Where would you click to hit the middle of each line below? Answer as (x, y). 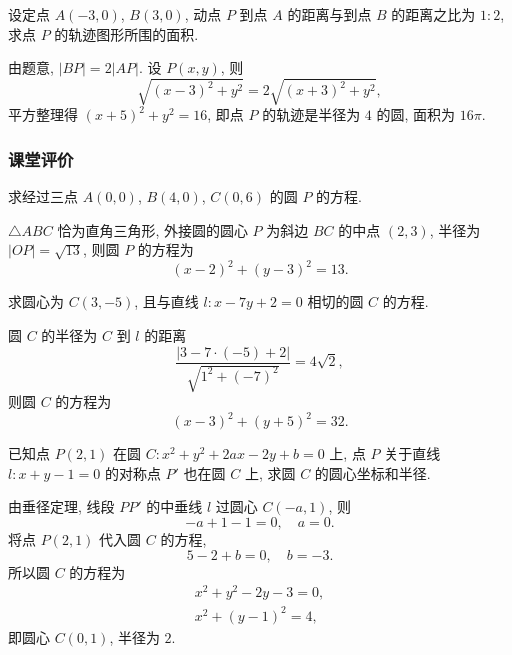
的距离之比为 (433, 14)
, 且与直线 (166, 301)
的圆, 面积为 (416, 114)
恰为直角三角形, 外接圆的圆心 (152, 229)
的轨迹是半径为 (311, 114)
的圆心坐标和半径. (372, 472)
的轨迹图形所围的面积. (126, 33)
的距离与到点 (329, 14)
